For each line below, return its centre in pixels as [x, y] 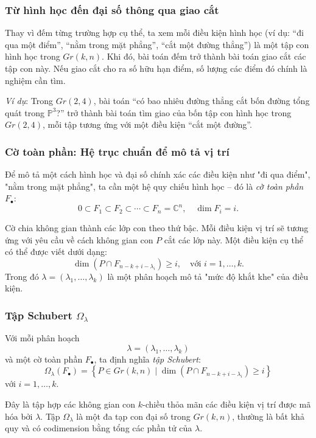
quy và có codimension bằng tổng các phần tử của [99, 428]
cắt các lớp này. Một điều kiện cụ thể [234, 239]
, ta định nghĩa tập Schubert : [147, 359]
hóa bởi [19, 416]
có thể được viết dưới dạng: [56, 252]
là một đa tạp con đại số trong [133, 416]
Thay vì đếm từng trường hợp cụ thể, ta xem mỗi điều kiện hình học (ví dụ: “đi [154, 33]
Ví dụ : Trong [29, 101]
